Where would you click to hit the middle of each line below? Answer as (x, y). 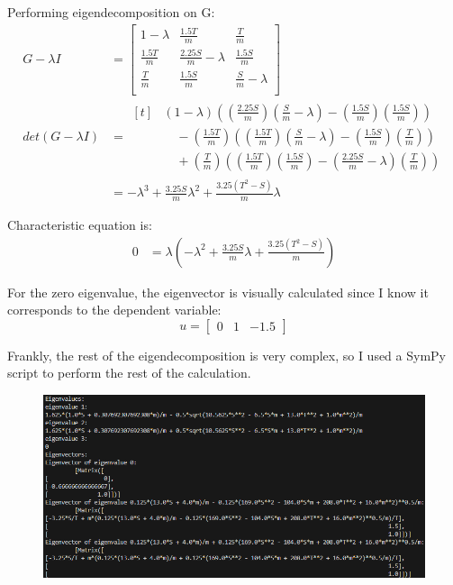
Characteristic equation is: (80, 225)
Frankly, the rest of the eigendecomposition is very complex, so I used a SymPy (226, 355)
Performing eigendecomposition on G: (111, 12)
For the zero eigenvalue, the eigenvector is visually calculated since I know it (218, 292)
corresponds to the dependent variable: (114, 310)
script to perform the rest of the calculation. (129, 373)
